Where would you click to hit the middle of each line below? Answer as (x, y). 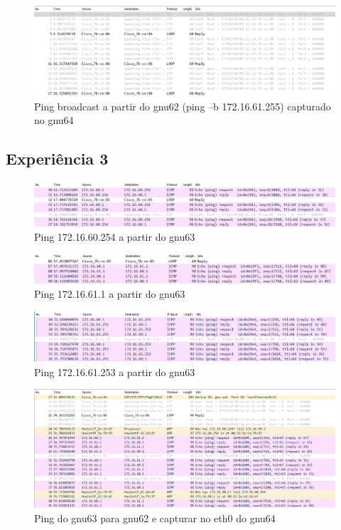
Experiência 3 (57, 159)
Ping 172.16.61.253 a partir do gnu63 (115, 371)
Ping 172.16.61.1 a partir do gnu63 (110, 294)
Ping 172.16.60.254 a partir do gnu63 (115, 236)
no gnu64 (54, 120)
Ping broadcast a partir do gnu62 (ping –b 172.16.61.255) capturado (183, 106)
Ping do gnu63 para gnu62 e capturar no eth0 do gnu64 (155, 518)
